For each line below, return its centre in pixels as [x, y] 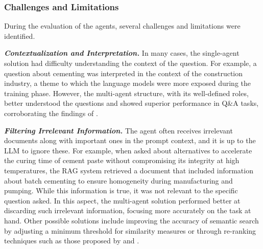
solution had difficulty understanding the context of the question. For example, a [130, 63]
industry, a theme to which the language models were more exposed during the [127, 83]
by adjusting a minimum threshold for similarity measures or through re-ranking [130, 230]
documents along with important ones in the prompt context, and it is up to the [130, 140]
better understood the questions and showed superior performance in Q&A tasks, [131, 103]
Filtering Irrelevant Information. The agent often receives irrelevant [118, 130]
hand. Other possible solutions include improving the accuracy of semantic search [131, 220]
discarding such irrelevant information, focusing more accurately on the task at [128, 210]
